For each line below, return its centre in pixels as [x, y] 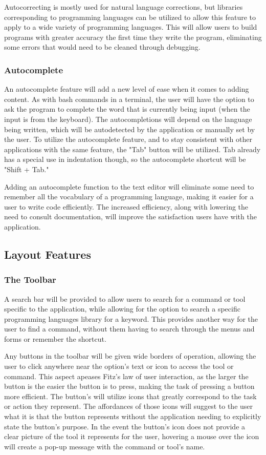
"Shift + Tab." [27, 169]
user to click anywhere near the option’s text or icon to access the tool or [119, 366]
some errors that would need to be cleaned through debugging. [102, 47]
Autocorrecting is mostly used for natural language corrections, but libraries [124, 7]
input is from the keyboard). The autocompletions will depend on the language [128, 119]
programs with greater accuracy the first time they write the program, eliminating [133, 37]
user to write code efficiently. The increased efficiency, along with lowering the [126, 206]
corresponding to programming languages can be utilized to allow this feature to [130, 17]
